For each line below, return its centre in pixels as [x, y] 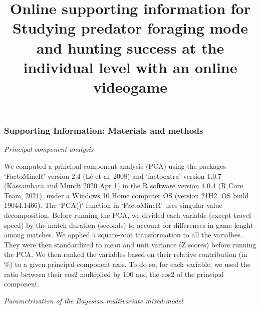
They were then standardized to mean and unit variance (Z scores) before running [130, 244]
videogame [130, 86]
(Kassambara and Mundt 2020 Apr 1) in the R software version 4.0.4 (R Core [123, 186]
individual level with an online [130, 67]
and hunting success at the [130, 47]
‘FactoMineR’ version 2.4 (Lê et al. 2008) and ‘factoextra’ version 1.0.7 [113, 176]
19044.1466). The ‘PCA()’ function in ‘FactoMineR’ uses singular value [113, 205]
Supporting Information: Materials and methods [104, 130]
